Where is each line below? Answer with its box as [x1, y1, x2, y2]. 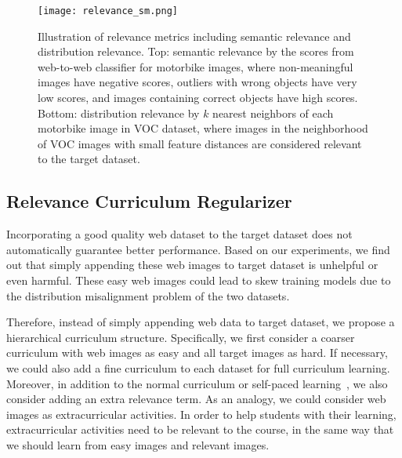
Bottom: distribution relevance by [38, 104, 200, 121]
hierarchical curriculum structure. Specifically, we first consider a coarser [6, 329, 355, 345]
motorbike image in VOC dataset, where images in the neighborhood [38, 120, 368, 136]
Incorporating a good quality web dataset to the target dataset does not [6, 226, 353, 242]
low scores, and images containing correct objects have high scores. [38, 89, 358, 106]
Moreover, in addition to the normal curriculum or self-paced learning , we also [6, 375, 388, 391]
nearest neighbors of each [212, 104, 334, 121]
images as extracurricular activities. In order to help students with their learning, [6, 405, 397, 422]
